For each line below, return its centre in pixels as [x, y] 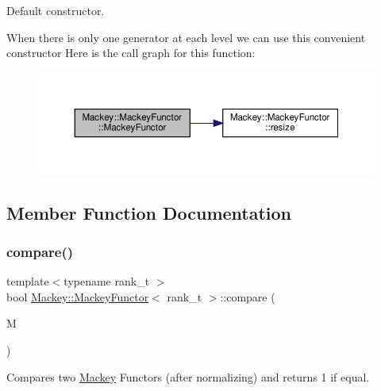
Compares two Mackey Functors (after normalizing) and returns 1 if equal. [188, 376]
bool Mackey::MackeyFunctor [78, 296]
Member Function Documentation [149, 212]
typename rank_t [107, 281]
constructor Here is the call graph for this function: [131, 53]
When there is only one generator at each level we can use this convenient [186, 37]
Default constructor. [56, 10]
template [28, 281]
